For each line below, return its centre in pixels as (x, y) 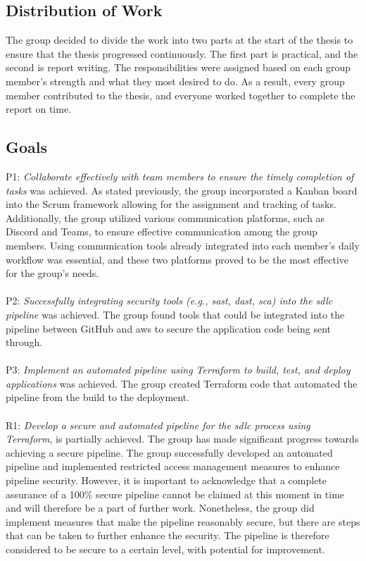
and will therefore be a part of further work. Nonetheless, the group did (160, 508)
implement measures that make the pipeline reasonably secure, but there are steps (183, 521)
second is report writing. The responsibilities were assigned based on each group (178, 67)
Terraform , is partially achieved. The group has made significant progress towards (182, 439)
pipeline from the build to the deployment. (98, 397)
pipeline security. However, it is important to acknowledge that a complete (166, 480)
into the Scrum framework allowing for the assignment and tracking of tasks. (171, 204)
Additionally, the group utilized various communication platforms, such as (165, 217)
